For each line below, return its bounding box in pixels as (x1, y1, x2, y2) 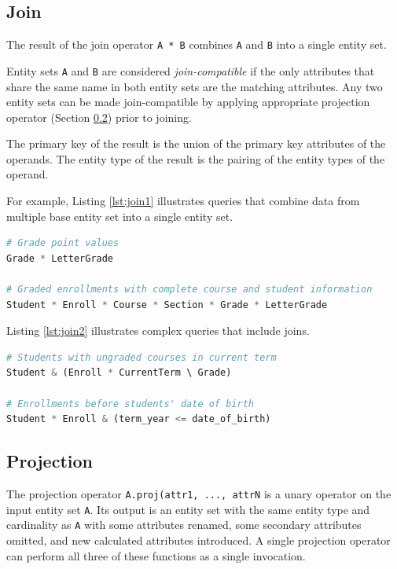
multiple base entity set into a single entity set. (6, 207, 233, 224)
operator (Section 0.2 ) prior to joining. (6, 108, 192, 125)
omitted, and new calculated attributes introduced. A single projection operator (6, 531, 391, 548)
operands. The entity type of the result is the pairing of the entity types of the (6, 150, 385, 167)
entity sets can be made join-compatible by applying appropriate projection (6, 94, 370, 110)
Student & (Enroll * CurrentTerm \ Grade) (6, 367, 232, 379)
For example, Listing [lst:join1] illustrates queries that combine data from (6, 193, 360, 209)
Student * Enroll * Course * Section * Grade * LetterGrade (6, 299, 328, 310)
